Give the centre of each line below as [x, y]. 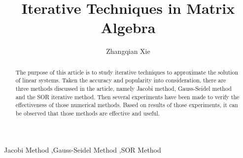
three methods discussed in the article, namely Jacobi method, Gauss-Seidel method [123, 89]
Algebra [128, 27]
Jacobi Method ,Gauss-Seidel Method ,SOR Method [83, 149]
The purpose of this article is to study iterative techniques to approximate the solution [127, 72]
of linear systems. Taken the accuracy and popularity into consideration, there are [121, 80]
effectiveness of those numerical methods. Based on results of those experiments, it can [127, 105]
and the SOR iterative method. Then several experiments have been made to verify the [127, 97]
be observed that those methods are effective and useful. [88, 113]
